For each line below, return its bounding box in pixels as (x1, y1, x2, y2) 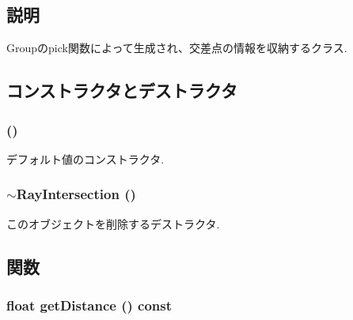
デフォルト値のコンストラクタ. (6, 150, 165, 167)
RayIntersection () (16, 184, 136, 204)
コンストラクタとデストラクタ (6, 78, 237, 103)
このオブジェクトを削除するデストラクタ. (6, 215, 220, 232)
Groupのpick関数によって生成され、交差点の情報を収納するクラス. (6, 40, 347, 56)
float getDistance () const (6, 295, 173, 314)
